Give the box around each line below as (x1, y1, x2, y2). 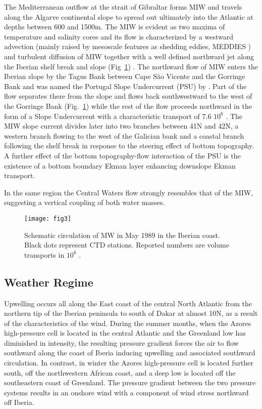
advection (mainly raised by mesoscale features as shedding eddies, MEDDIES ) (4, 41, 251, 52)
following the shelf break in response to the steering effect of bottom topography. (4, 140, 254, 151)
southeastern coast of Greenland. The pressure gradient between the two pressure (4, 377, 256, 388)
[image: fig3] (24, 215, 72, 222)
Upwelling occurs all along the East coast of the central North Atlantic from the (4, 298, 252, 308)
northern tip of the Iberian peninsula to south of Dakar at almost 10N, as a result (4, 308, 258, 318)
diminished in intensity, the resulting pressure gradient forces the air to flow (4, 337, 239, 348)
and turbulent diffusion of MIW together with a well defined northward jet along (4, 51, 254, 61)
